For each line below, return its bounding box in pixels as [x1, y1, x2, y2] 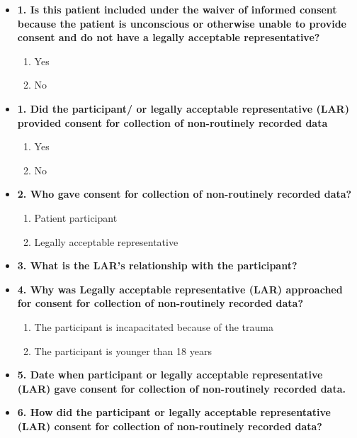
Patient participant [34, 210, 118, 225]
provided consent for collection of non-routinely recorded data [17, 115, 328, 130]
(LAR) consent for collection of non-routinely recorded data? [17, 418, 322, 433]
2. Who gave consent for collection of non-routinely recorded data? [17, 186, 352, 201]
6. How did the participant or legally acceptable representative [17, 405, 331, 420]
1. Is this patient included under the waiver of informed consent [17, 2, 337, 16]
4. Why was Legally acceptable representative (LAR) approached [17, 281, 343, 296]
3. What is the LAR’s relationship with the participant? [17, 258, 297, 273]
